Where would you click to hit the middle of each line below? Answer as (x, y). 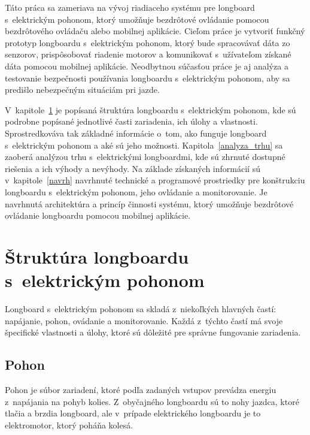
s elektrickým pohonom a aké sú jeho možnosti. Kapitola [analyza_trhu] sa (144, 145)
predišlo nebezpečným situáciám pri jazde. (82, 90)
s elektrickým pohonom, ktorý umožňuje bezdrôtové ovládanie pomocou (137, 19)
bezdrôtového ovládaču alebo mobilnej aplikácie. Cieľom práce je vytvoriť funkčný (155, 31)
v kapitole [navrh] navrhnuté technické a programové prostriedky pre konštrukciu (155, 180)
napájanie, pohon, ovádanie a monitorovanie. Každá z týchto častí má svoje (144, 320)
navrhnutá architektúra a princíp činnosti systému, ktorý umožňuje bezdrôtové (149, 203)
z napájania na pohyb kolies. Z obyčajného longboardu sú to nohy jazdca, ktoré (152, 401)
